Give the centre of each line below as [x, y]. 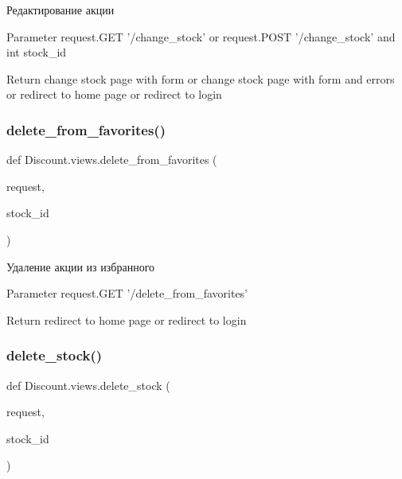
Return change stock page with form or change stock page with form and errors [201, 78]
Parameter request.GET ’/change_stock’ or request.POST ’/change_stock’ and [201, 36]
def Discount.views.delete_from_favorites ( [112, 160]
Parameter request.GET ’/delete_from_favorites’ [127, 293]
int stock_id [37, 52]
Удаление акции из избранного [81, 266]
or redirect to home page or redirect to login [114, 94]
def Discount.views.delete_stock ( [88, 385]
